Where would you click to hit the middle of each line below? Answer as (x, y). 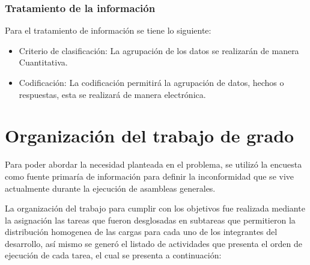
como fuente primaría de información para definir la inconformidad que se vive (150, 176)
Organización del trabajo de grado (150, 136)
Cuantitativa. (43, 62)
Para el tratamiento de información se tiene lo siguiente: (108, 30)
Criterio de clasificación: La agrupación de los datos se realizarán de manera (159, 50)
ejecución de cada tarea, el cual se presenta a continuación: (113, 255)
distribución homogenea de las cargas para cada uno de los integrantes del (141, 232)
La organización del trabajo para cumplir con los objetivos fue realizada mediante (155, 208)
